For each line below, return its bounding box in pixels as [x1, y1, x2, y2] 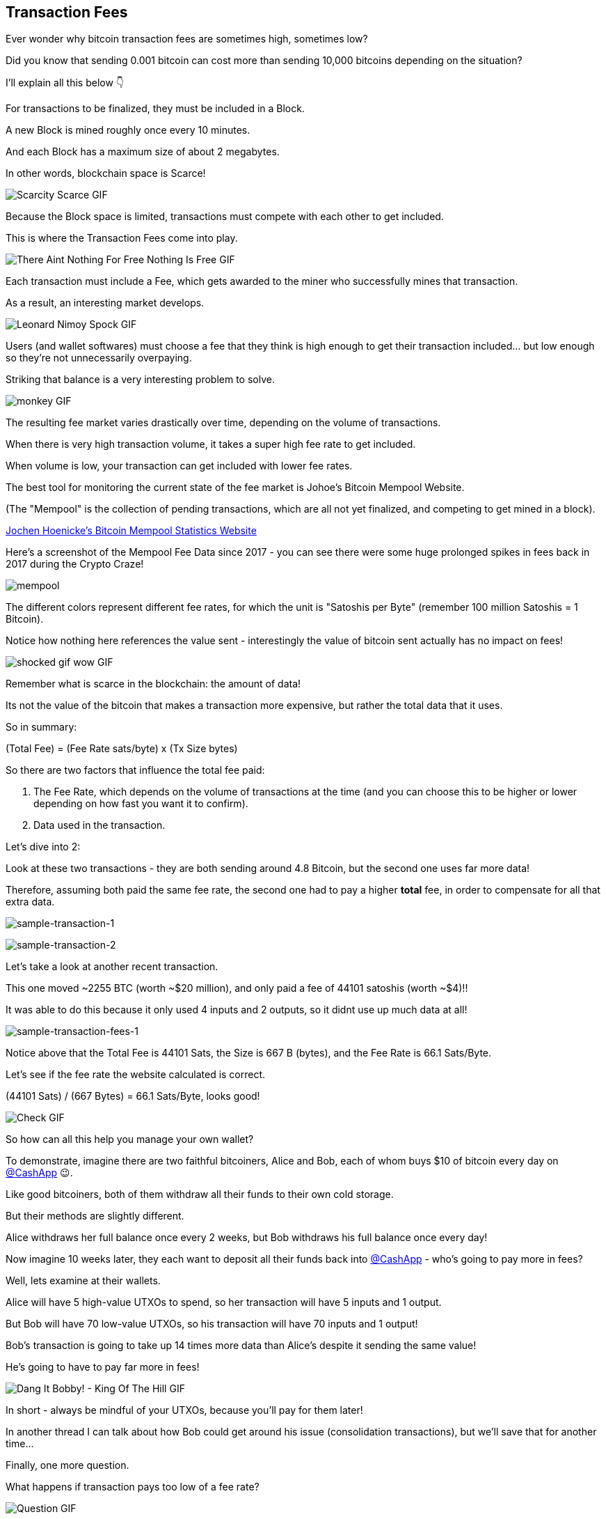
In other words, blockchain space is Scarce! [6, 167, 206, 180]
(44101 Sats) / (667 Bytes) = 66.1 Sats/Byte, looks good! [6, 1090, 260, 1103]
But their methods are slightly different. [6, 1210, 184, 1222]
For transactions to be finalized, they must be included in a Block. [6, 102, 305, 115]
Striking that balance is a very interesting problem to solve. [6, 373, 275, 386]
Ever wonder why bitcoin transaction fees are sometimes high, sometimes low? [6, 33, 368, 45]
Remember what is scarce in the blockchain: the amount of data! [6, 678, 301, 690]
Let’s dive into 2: [6, 841, 81, 853]
